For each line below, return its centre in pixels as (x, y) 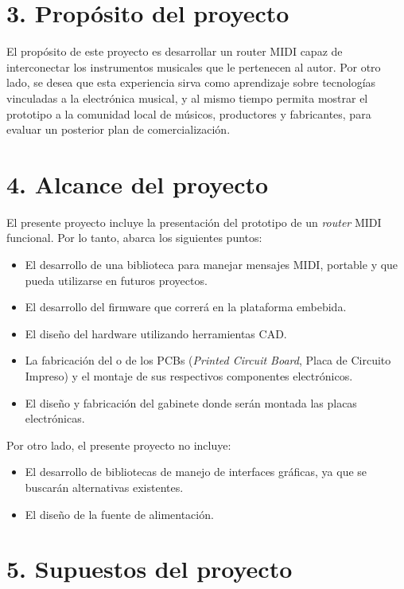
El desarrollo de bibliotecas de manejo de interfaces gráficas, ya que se (196, 472)
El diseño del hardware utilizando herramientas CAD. (156, 333)
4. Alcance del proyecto (138, 183)
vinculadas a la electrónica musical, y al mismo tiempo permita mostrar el (187, 98)
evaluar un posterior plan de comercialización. (118, 129)
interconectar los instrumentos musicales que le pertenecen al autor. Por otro (194, 66)
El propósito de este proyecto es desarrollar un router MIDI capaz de (175, 51)
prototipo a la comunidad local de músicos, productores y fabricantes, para (189, 113)
